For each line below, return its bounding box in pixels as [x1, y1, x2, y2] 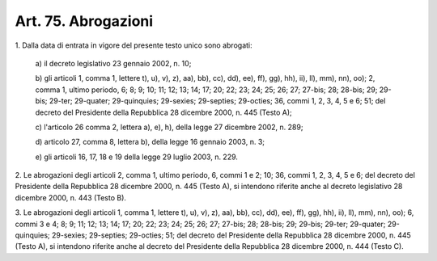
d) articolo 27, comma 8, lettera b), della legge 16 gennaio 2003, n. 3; [35, 137, 265, 147]
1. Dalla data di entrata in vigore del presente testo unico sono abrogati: [15, 40, 252, 50]
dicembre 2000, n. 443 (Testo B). [15, 192, 127, 202]
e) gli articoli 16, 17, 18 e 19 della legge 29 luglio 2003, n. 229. [35, 152, 239, 162]
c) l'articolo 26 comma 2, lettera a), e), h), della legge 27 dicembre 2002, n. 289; [35, 122, 303, 132]
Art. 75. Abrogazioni [15, 12, 154, 30]
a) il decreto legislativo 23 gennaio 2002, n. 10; [35, 58, 192, 68]
